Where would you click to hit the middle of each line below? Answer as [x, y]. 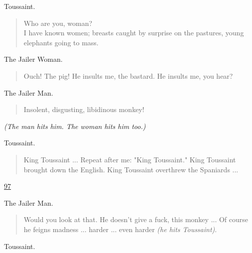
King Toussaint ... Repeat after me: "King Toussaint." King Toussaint [130, 159]
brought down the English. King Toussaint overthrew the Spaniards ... [131, 169]
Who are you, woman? [58, 23]
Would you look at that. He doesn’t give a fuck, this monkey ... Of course [136, 219]
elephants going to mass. [61, 42]
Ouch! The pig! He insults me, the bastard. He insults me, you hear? [128, 75]
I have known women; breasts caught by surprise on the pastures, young [134, 33]
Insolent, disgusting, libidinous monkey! [84, 109]
